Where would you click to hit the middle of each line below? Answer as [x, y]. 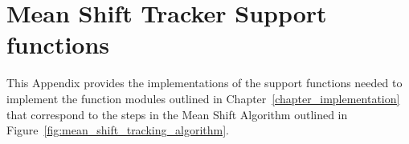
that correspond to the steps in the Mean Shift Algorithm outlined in [177, 114]
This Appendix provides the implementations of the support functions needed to [204, 83]
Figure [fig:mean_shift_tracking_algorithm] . [118, 130]
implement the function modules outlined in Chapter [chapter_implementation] [203, 98]
